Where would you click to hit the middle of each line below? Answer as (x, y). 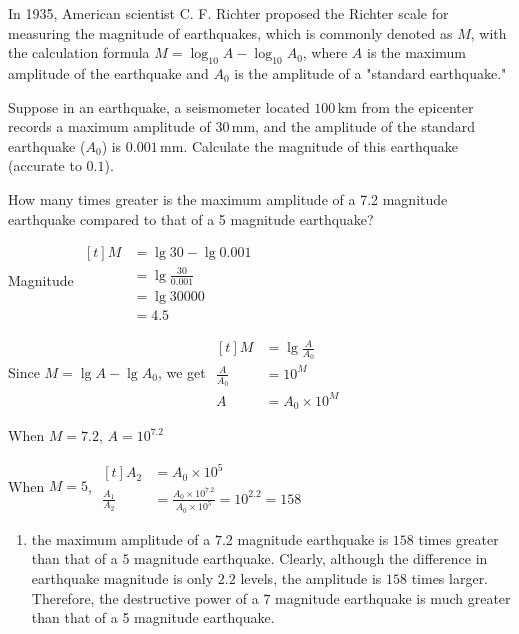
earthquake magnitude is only (122, 578)
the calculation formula (79, 52)
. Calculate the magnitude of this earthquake (321, 145)
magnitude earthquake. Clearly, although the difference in (311, 558)
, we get (181, 371)
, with (488, 32)
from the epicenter (417, 106)
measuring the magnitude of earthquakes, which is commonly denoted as (230, 32)
